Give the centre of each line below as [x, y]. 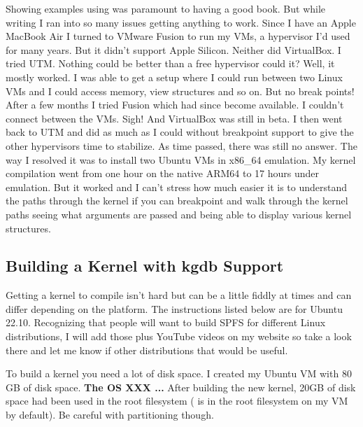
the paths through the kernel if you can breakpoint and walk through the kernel [177, 201]
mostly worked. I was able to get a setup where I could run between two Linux [174, 77]
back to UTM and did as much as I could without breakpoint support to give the [180, 132]
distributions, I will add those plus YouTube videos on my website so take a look [179, 336]
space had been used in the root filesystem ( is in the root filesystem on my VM [177, 401]
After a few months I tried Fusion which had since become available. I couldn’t [175, 105]
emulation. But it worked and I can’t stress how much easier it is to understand [177, 187]
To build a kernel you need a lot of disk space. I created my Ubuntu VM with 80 [179, 373]
